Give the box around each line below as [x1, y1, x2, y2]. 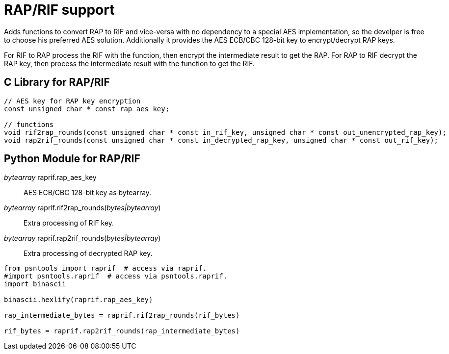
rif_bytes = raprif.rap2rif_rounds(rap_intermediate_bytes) [4, 327, 240, 335]
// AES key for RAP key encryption [4, 97, 141, 105]
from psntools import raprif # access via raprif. [4, 264, 207, 273]
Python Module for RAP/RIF [4, 152, 140, 165]
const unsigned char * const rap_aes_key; [4, 104, 170, 113]
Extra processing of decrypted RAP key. [24, 249, 153, 258]
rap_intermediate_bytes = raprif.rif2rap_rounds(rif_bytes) [4, 311, 240, 320]
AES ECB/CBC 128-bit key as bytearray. [24, 188, 152, 197]
